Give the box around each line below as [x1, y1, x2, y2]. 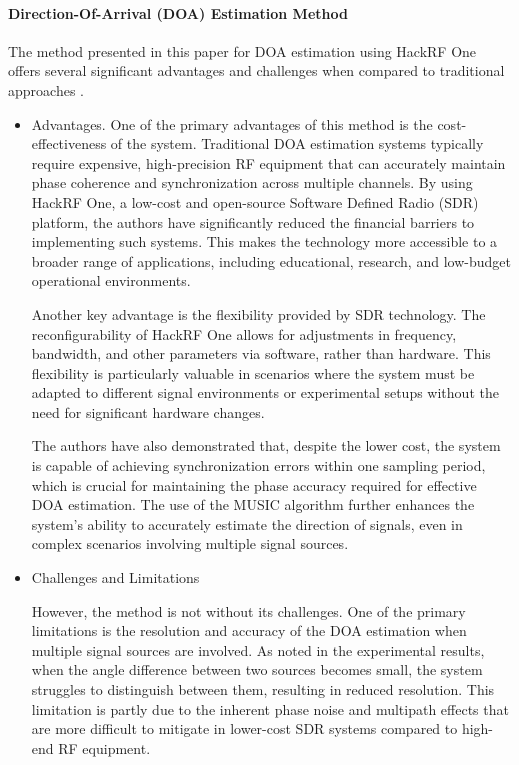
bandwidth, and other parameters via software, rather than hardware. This [31, 343, 491, 364]
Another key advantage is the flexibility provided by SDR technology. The [31, 303, 486, 324]
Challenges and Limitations [31, 567, 200, 588]
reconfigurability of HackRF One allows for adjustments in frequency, [31, 323, 457, 344]
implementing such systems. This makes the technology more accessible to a [31, 231, 498, 252]
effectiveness [31, 133, 107, 154]
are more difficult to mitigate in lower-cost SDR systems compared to [31, 718, 458, 739]
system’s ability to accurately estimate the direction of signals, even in [31, 513, 463, 534]
